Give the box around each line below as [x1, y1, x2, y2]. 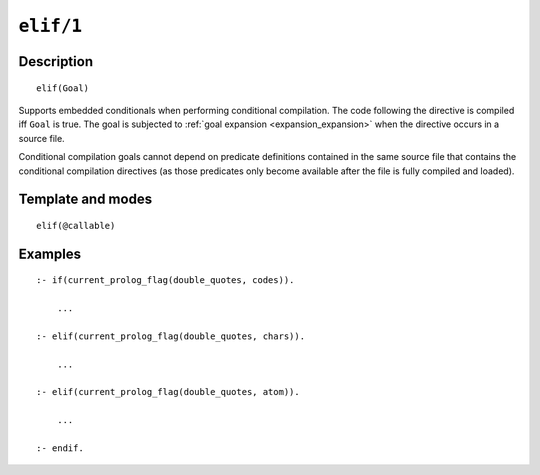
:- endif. [36, 443, 84, 454]
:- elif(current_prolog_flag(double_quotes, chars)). [36, 330, 305, 342]
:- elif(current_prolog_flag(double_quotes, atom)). [36, 386, 300, 398]
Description [18, 53, 94, 70]
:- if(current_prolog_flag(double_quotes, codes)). [36, 275, 295, 286]
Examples [18, 245, 82, 262]
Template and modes [18, 191, 153, 208]
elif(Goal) [36, 82, 90, 94]
